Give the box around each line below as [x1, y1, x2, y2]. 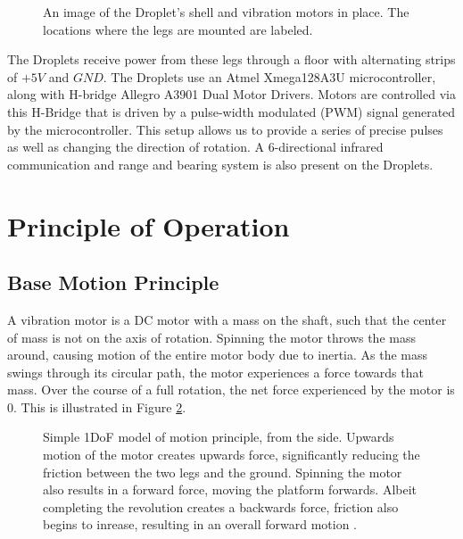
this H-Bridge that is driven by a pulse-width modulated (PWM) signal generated [7, 102, 456, 120]
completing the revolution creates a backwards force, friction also [43, 497, 399, 516]
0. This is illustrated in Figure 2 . [7, 397, 186, 416]
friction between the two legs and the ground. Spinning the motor [43, 462, 402, 481]
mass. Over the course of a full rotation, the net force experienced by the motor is [7, 380, 455, 399]
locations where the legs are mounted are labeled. [43, 20, 313, 38]
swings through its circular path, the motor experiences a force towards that [7, 362, 424, 381]
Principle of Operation [7, 207, 290, 244]
